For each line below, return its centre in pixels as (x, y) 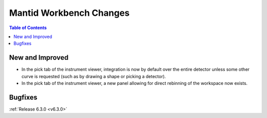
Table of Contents (28, 28)
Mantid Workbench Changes (69, 13)
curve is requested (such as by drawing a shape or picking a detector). (94, 76)
